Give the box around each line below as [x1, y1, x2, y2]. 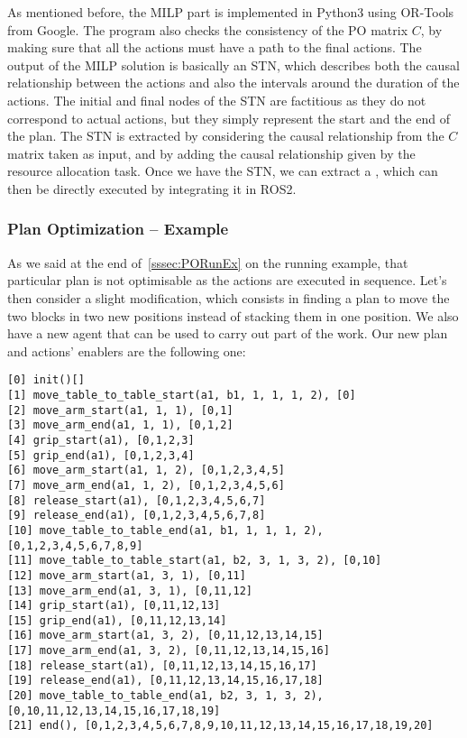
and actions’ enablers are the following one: [7, 341, 246, 360]
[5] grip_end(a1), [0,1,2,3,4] [7, 448, 195, 462]
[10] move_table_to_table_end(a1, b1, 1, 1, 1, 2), [7, 523, 324, 537]
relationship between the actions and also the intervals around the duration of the [7, 73, 460, 92]
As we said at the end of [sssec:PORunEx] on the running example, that [7, 253, 408, 272]
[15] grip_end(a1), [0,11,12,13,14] [7, 613, 227, 627]
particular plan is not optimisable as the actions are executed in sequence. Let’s [7, 271, 447, 290]
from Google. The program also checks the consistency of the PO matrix [7, 20, 408, 39]
